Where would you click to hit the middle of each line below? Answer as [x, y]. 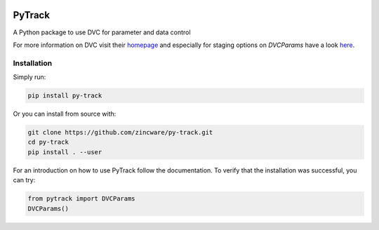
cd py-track [48, 142]
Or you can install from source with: [65, 114]
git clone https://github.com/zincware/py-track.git [120, 132]
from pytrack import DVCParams [82, 199]
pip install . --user [65, 152]
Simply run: [29, 77]
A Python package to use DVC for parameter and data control [102, 32]
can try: [24, 180]
